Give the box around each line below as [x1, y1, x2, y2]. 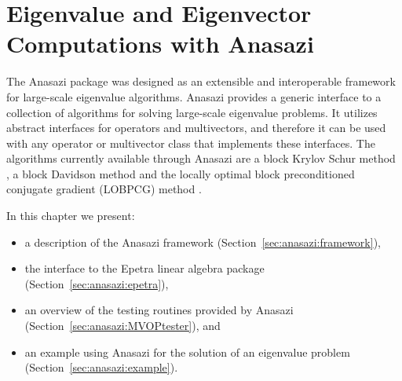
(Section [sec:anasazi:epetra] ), [24, 275, 169, 291]
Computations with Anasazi [6, 27, 314, 60]
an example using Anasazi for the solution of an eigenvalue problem [24, 343, 350, 360]
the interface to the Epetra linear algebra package [24, 260, 265, 277]
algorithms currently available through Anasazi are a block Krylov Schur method [6, 150, 396, 167]
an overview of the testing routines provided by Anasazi [24, 302, 294, 318]
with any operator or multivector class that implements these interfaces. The [6, 134, 375, 151]
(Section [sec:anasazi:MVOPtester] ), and [24, 317, 221, 334]
